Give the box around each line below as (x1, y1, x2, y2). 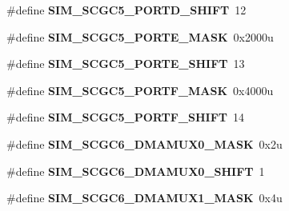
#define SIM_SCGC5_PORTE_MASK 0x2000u (6, 28, 274, 45)
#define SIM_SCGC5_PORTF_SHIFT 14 (6, 109, 245, 125)
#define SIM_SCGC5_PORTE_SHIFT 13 (6, 55, 245, 72)
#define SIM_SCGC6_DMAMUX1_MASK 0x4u (6, 189, 283, 206)
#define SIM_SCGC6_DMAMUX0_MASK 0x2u (6, 135, 283, 152)
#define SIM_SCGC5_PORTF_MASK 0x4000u (6, 82, 274, 98)
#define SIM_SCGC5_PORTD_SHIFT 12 (6, 2, 247, 18)
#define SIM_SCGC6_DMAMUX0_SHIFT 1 (6, 162, 265, 179)
